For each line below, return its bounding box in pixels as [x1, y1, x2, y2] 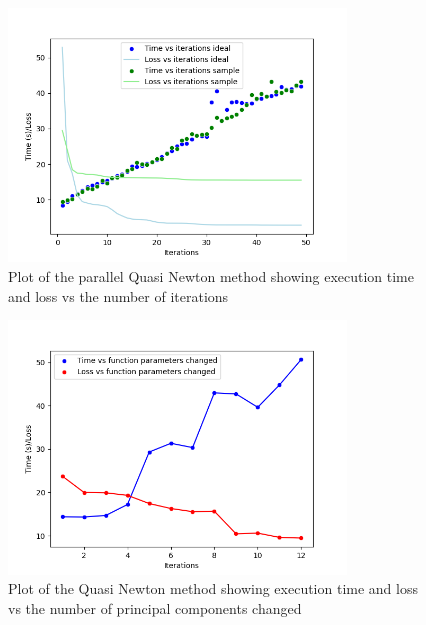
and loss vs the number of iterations [8, 285, 229, 306]
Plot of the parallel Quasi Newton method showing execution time [8, 265, 414, 286]
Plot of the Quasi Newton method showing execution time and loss [8, 578, 418, 599]
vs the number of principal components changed [8, 597, 302, 618]
